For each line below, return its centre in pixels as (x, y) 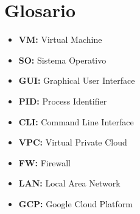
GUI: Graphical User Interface (77, 80)
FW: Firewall (44, 162)
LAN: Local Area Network (69, 183)
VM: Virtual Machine (60, 39)
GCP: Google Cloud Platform (75, 203)
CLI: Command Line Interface (76, 121)
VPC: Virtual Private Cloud (73, 142)
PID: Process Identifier (63, 101)
